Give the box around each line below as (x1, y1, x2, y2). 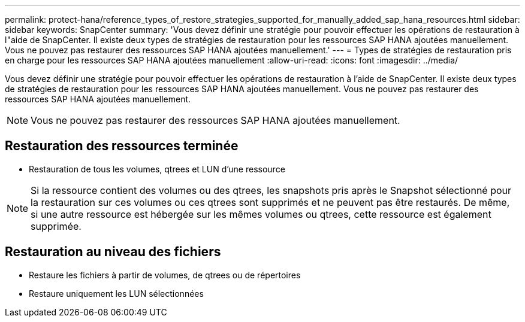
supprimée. (31, 220, 82, 232)
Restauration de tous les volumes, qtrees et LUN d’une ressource (29, 163, 285, 174)
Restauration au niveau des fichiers (5, 244, 221, 260)
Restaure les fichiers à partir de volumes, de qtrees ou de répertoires (29, 269, 301, 280)
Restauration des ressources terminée (5, 138, 239, 154)
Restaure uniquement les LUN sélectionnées (29, 288, 204, 299)
